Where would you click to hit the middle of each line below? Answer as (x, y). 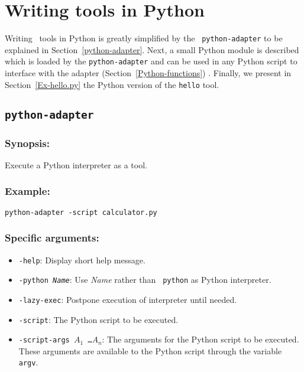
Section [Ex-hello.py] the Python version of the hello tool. (112, 84)
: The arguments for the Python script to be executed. (200, 339)
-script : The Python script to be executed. (98, 319)
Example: (28, 191)
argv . (28, 362)
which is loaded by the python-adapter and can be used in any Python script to (151, 61)
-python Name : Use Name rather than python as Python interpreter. (145, 280)
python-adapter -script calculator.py (81, 212)
